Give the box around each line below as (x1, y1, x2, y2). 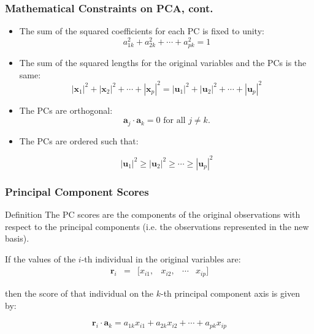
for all (163, 116, 186, 125)
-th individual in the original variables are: (81, 252, 241, 265)
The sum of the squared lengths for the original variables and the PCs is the (19, 56, 307, 69)
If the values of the (5, 252, 76, 265)
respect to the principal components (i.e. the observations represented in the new (5, 220, 309, 232)
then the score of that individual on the (5, 286, 154, 299)
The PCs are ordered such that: (19, 134, 139, 147)
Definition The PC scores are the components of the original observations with (5, 208, 301, 221)
